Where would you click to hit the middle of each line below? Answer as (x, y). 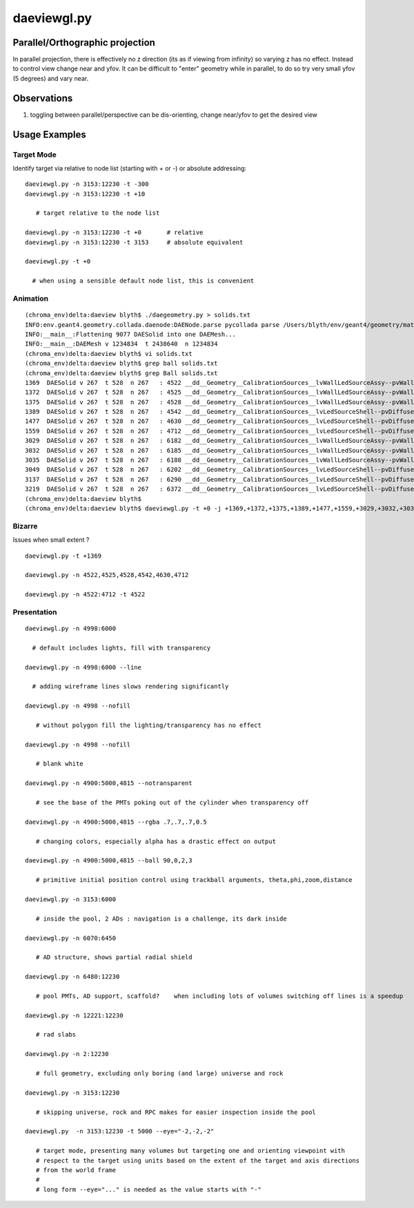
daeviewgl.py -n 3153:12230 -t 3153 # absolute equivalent (134, 242)
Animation (30, 299)
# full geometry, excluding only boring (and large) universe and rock (159, 1073)
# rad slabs (56, 1035)
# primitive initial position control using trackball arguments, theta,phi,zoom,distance (194, 880)
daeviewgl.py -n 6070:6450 (71, 938)
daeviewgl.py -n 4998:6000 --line (83, 667)
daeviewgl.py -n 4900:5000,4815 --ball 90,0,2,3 (109, 861)
